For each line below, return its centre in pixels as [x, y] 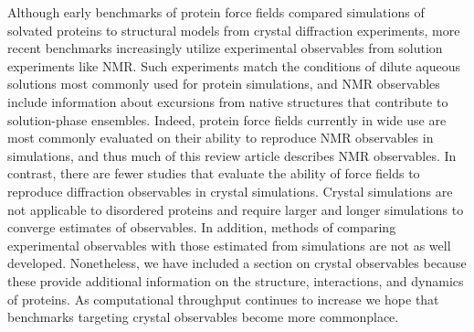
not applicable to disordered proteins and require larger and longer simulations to [236, 209]
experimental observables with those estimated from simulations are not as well [229, 245]
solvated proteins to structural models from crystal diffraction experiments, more [234, 30]
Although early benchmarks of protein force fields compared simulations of [216, 12]
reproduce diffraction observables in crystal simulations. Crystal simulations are [230, 191]
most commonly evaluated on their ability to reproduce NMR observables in [221, 138]
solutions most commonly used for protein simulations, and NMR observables [224, 84]
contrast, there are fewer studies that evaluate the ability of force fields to [214, 173]
